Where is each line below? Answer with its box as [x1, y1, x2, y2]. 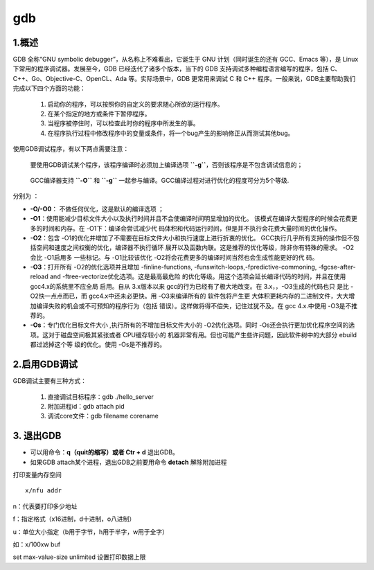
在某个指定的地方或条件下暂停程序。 [47, 109, 151, 118]
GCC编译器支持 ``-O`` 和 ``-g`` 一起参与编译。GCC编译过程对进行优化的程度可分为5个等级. [30, 176, 290, 184]
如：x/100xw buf [12, 540, 61, 549]
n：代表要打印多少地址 [12, 502, 78, 510]
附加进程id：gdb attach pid [47, 402, 125, 410]
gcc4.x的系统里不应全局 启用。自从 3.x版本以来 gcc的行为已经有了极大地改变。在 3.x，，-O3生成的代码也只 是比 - [30, 282, 354, 290]
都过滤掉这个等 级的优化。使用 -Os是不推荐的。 [30, 340, 166, 349]
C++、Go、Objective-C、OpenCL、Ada [12, 74, 127, 82]
